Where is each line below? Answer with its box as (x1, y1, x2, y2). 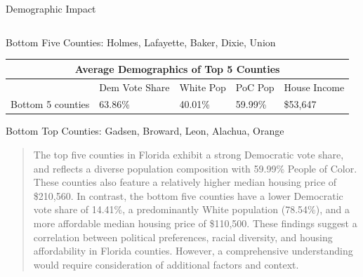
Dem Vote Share (99, 79, 170, 94)
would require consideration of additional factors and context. (33, 257, 299, 271)
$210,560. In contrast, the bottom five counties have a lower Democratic (33, 188, 343, 203)
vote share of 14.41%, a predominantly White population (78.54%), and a (33, 202, 350, 217)
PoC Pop (235, 79, 275, 94)
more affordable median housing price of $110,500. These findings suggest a (33, 216, 357, 231)
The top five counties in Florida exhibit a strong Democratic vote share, (33, 147, 344, 162)
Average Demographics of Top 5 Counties (74, 61, 280, 76)
